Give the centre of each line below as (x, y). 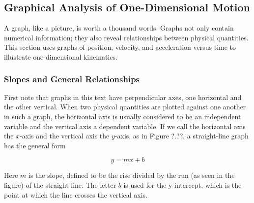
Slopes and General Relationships (72, 79)
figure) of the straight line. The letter (60, 185)
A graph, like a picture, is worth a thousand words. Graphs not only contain (119, 28)
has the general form (35, 145)
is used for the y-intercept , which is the (183, 185)
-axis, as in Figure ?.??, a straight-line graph (182, 136)
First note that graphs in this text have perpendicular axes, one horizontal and (123, 97)
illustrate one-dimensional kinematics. (61, 56)
